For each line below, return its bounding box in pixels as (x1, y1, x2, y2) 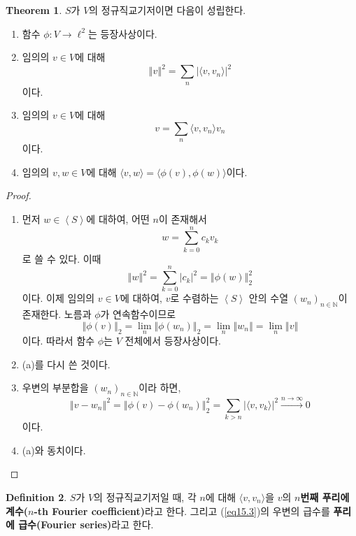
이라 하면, (138, 380, 181, 395)
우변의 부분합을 (22, 380, 89, 395)
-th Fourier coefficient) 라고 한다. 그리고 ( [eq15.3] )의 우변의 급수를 (34, 503, 330, 518)
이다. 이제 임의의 (22, 291, 95, 305)
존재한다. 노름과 (22, 307, 92, 321)
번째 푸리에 (300, 489, 350, 504)
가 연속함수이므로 (100, 307, 176, 321)
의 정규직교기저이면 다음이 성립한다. (89, 3, 246, 17)
